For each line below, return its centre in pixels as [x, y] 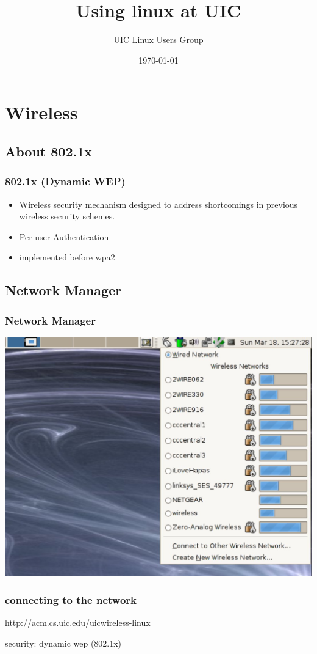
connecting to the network [71, 599]
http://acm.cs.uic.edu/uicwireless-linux [78, 622]
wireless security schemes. [67, 216]
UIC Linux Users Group [158, 39]
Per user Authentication [64, 236]
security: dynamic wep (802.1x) [63, 643]
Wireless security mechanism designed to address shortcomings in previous [158, 204]
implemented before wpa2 [67, 257]
